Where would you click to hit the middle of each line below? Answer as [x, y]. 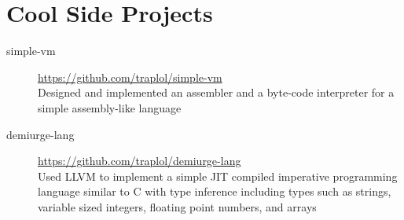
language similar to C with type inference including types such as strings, [215, 191]
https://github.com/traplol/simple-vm [130, 77]
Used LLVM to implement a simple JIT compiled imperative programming [218, 176]
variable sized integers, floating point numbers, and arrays [177, 206]
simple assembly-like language [110, 107]
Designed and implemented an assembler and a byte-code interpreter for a [216, 92]
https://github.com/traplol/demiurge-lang [140, 161]
